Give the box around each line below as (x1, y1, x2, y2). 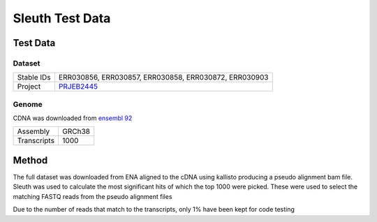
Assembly (17, 126, 50, 136)
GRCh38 (62, 126, 91, 136)
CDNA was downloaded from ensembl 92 (13, 114, 133, 122)
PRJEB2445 (58, 82, 98, 91)
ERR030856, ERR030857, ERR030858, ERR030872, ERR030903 (58, 73, 269, 82)
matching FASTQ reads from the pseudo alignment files (13, 192, 172, 200)
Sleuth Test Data (13, 10, 111, 26)
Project (17, 82, 41, 91)
